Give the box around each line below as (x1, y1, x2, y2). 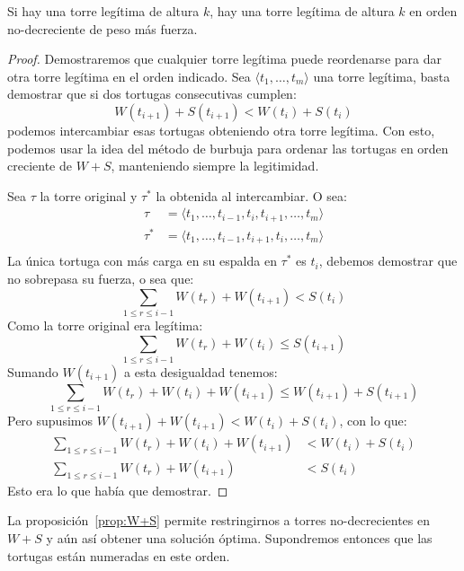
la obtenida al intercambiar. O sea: (156, 186, 347, 205)
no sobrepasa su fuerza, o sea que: (7, 269, 194, 288)
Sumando (7, 362, 58, 381)
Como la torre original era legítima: (7, 315, 203, 334)
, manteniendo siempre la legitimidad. (111, 156, 319, 175)
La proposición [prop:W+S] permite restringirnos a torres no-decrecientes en (7, 511, 430, 530)
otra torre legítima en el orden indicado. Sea (7, 66, 251, 85)
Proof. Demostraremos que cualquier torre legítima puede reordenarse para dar (7, 49, 442, 68)
